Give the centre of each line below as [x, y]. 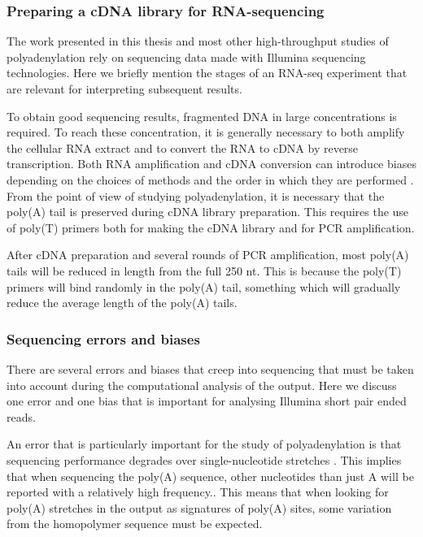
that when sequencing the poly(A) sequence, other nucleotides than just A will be [210, 476]
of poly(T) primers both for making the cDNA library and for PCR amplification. [211, 227]
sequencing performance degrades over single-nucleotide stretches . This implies [204, 459]
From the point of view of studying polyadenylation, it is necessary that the [196, 195]
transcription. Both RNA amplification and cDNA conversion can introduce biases [211, 164]
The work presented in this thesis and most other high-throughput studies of [198, 41]
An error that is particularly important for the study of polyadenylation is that [204, 444]
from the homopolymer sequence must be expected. [135, 524]
